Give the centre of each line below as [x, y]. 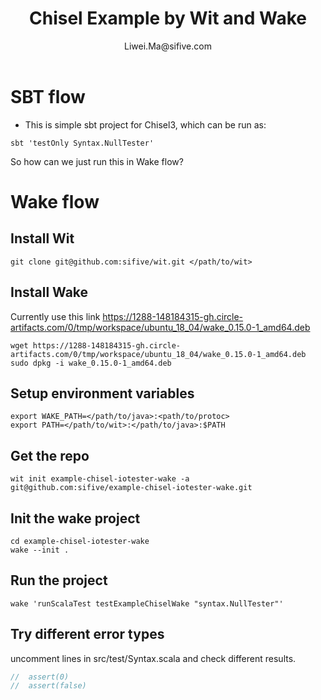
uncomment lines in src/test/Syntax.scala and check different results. [153, 658]
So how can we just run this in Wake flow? [97, 161]
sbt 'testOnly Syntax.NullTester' [82, 143]
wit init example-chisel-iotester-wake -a [100, 479]
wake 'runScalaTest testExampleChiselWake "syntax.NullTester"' [147, 603]
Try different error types [87, 634]
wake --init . [40, 550]
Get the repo [50, 455]
